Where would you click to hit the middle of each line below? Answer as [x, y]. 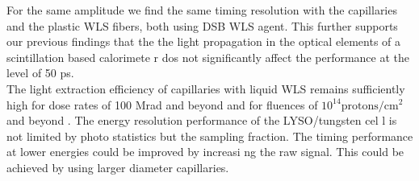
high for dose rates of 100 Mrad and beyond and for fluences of [162, 104]
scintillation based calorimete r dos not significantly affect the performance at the [208, 57]
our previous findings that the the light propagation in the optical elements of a [204, 41]
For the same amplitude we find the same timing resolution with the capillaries [202, 10]
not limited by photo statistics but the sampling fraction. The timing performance [210, 136]
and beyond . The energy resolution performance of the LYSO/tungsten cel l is [202, 120]
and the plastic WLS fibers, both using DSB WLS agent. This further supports [202, 25]
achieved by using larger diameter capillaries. [118, 167]
